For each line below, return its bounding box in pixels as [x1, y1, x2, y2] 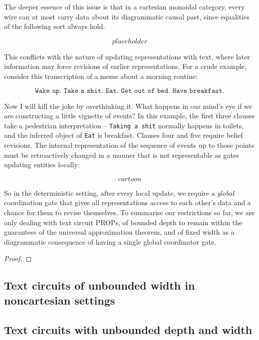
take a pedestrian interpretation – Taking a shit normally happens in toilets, [4, 120, 244, 130]
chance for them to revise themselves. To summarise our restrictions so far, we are [4, 207, 255, 218]
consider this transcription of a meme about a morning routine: [4, 70, 198, 81]
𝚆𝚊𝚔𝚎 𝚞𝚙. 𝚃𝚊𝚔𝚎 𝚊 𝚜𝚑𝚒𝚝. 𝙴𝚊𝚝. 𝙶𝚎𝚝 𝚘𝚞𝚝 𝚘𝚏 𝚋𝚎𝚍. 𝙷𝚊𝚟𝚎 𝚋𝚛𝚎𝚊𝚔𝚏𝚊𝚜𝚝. [35, 87, 225, 94]
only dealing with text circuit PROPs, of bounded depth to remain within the [4, 217, 243, 227]
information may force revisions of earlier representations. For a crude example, [4, 61, 247, 71]
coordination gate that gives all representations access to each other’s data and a [4, 197, 251, 208]
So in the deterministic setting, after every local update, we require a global [4, 187, 234, 198]
